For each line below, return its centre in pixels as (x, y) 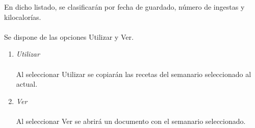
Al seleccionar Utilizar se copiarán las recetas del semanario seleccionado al (134, 74)
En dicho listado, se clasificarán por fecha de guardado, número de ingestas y (124, 7)
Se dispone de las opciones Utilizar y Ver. (69, 36)
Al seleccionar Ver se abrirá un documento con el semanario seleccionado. (131, 121)
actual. (27, 84)
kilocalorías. (23, 17)
